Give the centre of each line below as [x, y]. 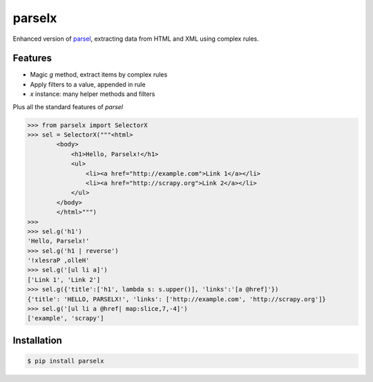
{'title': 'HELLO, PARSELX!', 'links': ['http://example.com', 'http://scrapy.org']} [176, 299]
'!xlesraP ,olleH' [58, 260]
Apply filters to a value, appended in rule [88, 84]
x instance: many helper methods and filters [93, 94]
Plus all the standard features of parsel [68, 106]
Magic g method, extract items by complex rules [99, 75]
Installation [37, 340]
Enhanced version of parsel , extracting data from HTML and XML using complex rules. [136, 39]
